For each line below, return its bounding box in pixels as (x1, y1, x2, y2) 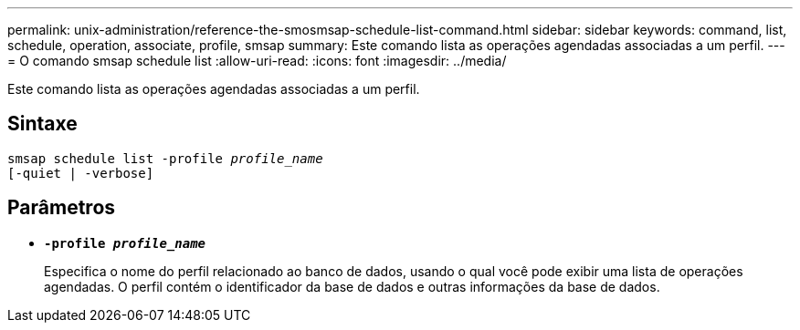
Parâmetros (7, 196, 116, 220)
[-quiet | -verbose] (7, 165, 154, 180)
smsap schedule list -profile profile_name (7, 150, 323, 166)
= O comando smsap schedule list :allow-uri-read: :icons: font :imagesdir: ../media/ (7, 53, 507, 68)
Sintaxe (7, 112, 78, 136)
